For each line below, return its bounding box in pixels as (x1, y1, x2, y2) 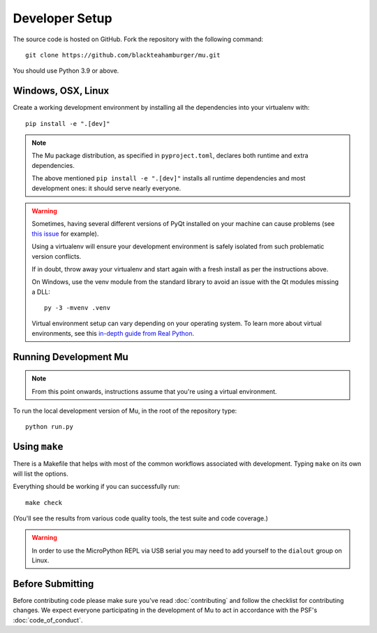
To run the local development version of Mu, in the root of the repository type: (13, 406, 237, 415)
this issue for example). (31, 229, 99, 238)
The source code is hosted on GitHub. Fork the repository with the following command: (13, 35, 264, 43)
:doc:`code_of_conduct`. (13, 616, 83, 624)
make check (25, 499, 63, 506)
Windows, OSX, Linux (13, 85, 110, 97)
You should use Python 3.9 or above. (13, 66, 119, 75)
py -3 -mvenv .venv (44, 304, 111, 312)
